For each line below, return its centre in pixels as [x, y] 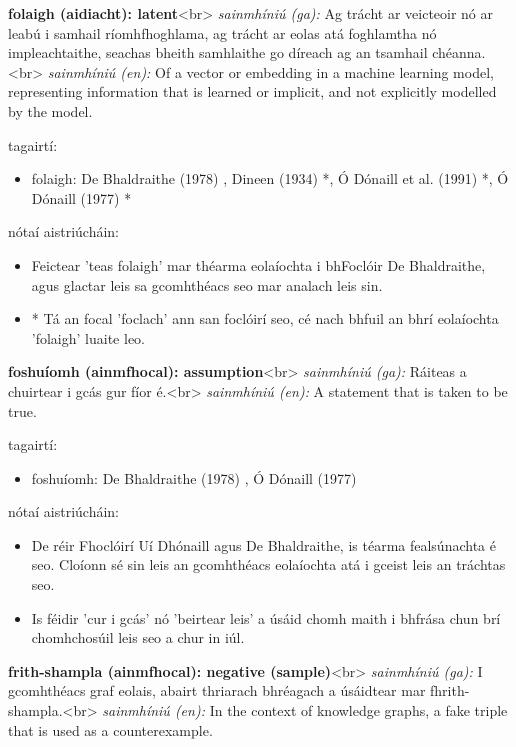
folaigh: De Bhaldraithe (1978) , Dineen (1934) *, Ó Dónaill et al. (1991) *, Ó [270, 178]
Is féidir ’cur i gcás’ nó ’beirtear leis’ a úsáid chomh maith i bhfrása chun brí [266, 617]
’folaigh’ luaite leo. [88, 337]
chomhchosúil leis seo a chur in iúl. [138, 637]
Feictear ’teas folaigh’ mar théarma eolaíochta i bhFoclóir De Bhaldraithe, [258, 264]
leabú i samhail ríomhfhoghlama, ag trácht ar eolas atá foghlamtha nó [222, 32]
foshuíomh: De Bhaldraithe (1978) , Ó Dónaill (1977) [194, 477]
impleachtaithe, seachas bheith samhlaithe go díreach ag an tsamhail [218, 52]
